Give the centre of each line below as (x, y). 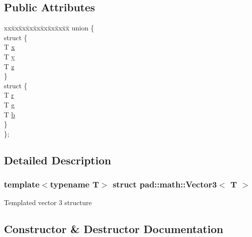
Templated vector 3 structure (48, 202)
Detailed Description (58, 160)
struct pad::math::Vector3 (165, 184)
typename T (74, 184)
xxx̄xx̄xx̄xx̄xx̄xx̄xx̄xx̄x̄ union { (49, 28)
